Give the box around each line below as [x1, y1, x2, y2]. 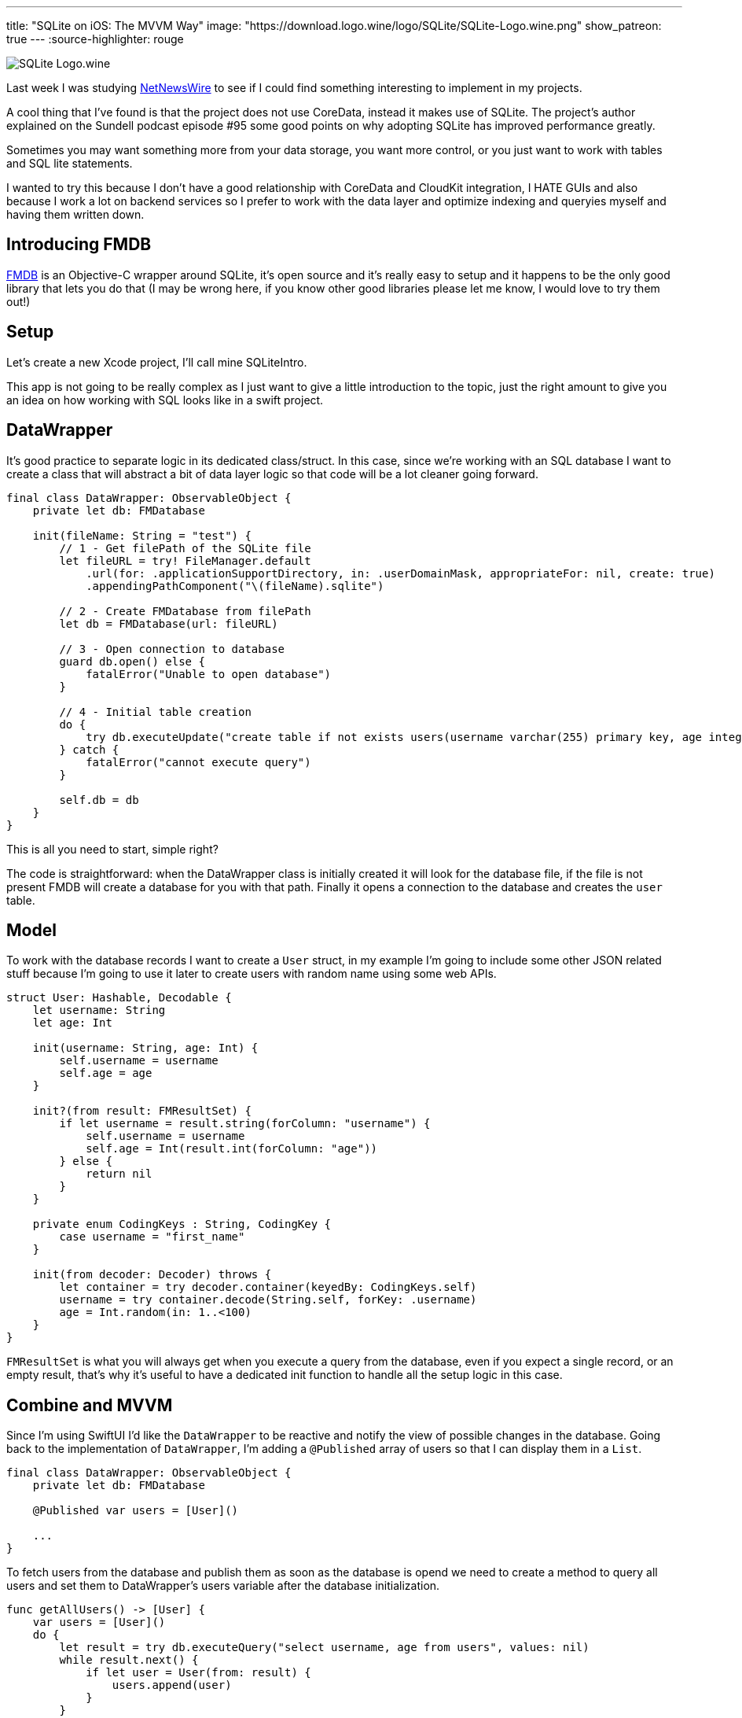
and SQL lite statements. [6, 157, 133, 170]
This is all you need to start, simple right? [6, 842, 219, 856]
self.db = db [59, 793, 139, 806]
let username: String [32, 1004, 166, 1017]
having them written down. [6, 208, 145, 221]
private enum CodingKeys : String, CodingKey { [32, 1218, 332, 1231]
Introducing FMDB [6, 234, 152, 255]
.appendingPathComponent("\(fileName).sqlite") [86, 579, 384, 592]
